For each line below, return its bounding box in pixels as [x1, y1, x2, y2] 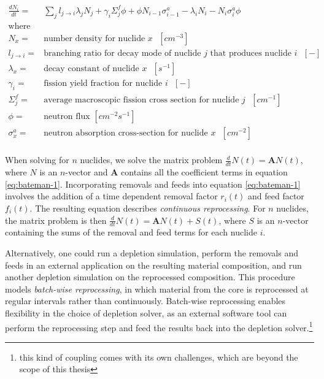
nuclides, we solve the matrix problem [80, 153, 223, 166]
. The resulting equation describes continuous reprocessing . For [29, 201, 266, 214]
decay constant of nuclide [44, 64, 139, 74]
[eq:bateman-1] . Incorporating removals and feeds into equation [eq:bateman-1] [5, 177, 301, 190]
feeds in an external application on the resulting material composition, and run [5, 258, 302, 271]
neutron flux [44, 112, 90, 121]
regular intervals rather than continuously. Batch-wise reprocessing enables [5, 294, 286, 307]
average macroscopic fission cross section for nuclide [44, 96, 239, 105]
